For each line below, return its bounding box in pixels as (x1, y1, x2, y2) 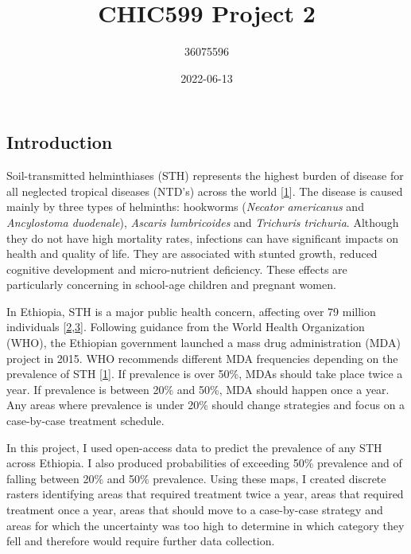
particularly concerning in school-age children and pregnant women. (6, 276, 336, 293)
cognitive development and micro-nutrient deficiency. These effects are (6, 260, 347, 277)
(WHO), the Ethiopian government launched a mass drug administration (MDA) (6, 334, 401, 351)
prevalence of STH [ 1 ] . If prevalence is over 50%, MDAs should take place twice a (6, 365, 403, 382)
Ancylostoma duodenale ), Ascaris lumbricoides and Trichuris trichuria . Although (6, 213, 399, 230)
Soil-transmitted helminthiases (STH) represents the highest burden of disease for (6, 167, 404, 184)
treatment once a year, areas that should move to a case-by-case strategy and (6, 501, 383, 517)
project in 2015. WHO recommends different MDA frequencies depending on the (6, 349, 398, 366)
